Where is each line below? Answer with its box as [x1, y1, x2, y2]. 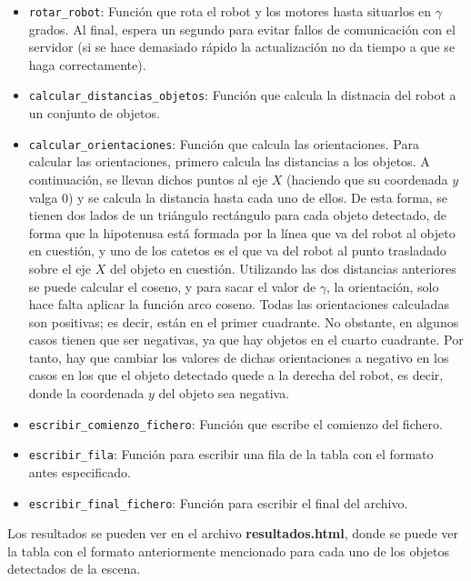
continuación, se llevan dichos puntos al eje [28, 169, 268, 188]
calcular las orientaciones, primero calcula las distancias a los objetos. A [28, 152, 430, 171]
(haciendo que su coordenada [286, 169, 448, 188]
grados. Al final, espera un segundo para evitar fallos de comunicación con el [28, 19, 456, 38]
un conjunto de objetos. [28, 104, 160, 123]
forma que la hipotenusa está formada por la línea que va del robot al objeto [28, 223, 456, 242]
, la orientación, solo [326, 276, 439, 296]
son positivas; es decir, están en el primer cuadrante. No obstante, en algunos [28, 312, 459, 331]
